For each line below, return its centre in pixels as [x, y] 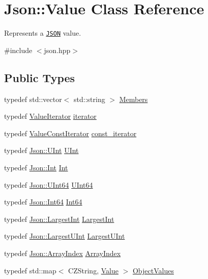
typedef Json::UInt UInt [41, 150]
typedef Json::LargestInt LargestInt [59, 219]
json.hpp [57, 50]
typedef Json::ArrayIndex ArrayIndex [63, 253]
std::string [90, 99]
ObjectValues [153, 270]
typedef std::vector [33, 99]
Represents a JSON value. [43, 33]
